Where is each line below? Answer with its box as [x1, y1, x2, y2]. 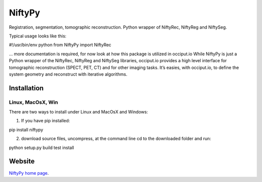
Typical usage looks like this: [9, 33, 66, 39]
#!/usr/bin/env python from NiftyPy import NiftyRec [9, 42, 112, 48]
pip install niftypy [9, 127, 44, 132]
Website [9, 157, 35, 165]
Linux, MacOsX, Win [9, 99, 58, 105]
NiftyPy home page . [9, 170, 49, 176]
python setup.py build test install [9, 145, 74, 150]
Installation [9, 84, 44, 92]
